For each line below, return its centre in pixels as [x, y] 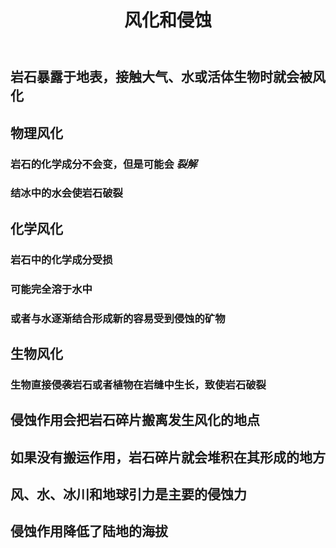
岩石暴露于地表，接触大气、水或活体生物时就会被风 [168, 77]
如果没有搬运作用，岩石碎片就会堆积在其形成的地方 [168, 457]
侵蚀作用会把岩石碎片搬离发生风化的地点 [135, 420]
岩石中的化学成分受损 [61, 259]
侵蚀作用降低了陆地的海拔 [89, 531]
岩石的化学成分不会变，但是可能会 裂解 [104, 164]
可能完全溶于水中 [51, 289]
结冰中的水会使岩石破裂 [66, 193]
